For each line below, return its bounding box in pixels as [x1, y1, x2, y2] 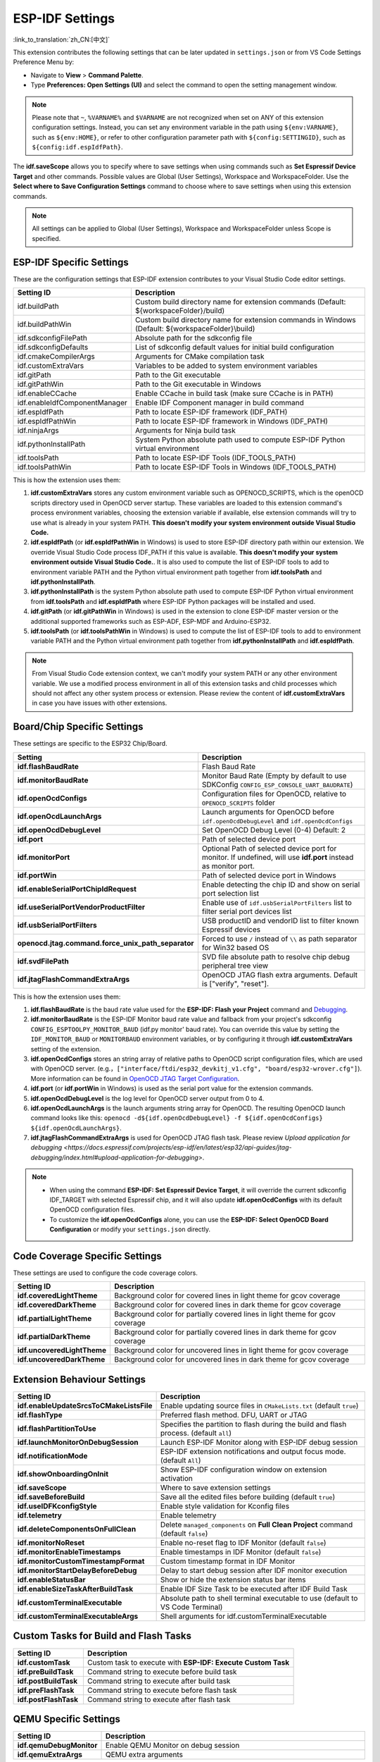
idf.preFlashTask [17, 1685, 75, 1695]
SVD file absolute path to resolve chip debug [201, 951, 350, 961]
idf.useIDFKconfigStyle [17, 1501, 98, 1511]
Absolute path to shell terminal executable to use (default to [160, 1594, 358, 1603]
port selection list [201, 888, 260, 898]
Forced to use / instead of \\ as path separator [201, 934, 357, 944]
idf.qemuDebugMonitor [17, 1741, 98, 1751]
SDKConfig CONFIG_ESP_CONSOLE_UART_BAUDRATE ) [201, 780, 353, 789]
